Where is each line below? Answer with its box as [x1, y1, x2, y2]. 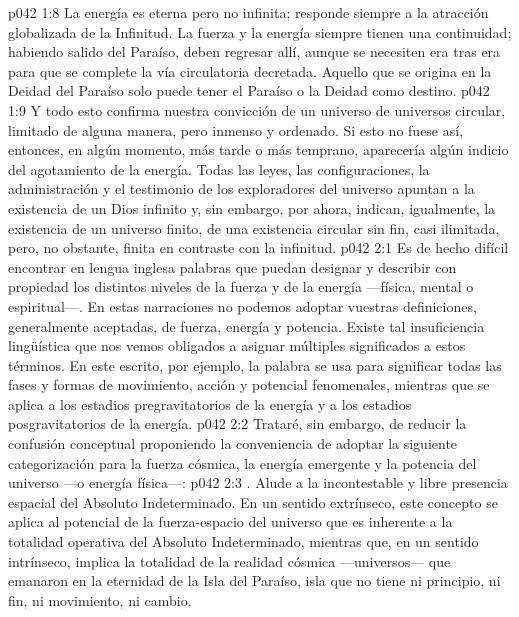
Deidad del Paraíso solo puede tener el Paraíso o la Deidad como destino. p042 [8, 80, 490, 101]
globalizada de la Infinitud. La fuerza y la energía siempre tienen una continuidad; [8, 21, 512, 42]
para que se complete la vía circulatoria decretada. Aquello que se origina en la [8, 60, 492, 81]
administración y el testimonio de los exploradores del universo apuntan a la [8, 178, 475, 199]
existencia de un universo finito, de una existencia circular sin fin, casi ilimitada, [8, 217, 500, 238]
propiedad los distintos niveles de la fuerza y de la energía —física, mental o [8, 276, 474, 297]
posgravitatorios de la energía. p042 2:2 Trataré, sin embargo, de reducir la [8, 413, 467, 434]
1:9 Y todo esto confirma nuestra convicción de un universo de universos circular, [8, 99, 506, 120]
